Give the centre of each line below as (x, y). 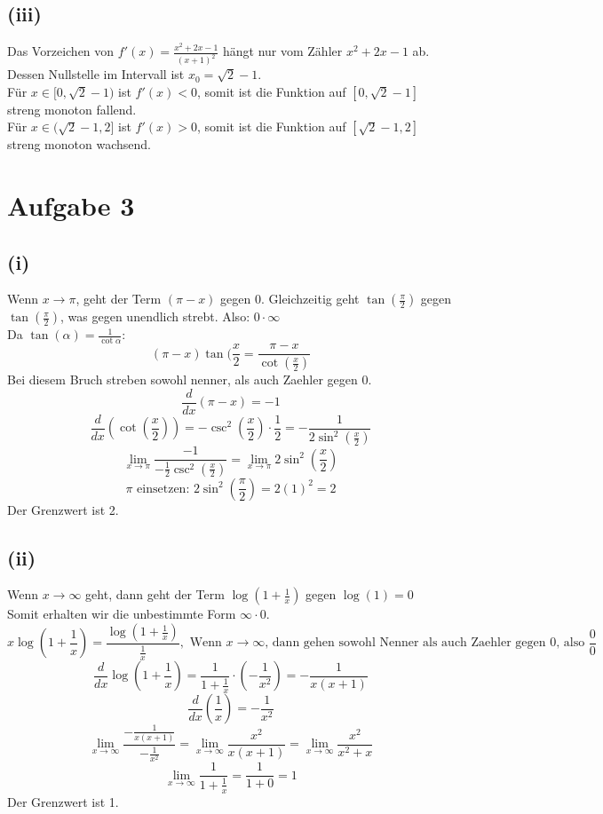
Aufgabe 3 (71, 205)
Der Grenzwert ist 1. (63, 801)
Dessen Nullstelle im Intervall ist (96, 74)
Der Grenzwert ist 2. (63, 509)
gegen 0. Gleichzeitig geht (290, 299)
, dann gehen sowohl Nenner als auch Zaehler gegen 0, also (425, 643)
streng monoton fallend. (72, 109)
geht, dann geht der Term (155, 594)
